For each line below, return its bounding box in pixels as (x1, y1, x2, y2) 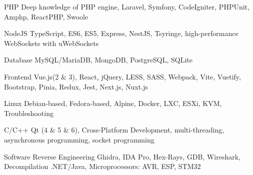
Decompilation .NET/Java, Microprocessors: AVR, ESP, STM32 (4, 161, 201, 171)
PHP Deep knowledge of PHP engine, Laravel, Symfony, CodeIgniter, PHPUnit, (4, 1, 249, 11)
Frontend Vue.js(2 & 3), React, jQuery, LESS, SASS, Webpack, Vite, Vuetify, (4, 71, 241, 81)
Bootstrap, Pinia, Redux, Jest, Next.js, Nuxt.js (4, 81, 148, 91)
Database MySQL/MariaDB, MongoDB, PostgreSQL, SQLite (4, 54, 192, 65)
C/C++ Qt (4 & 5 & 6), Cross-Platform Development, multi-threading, (4, 124, 224, 135)
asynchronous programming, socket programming (4, 134, 154, 144)
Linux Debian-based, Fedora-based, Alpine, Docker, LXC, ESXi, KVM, (4, 98, 222, 108)
